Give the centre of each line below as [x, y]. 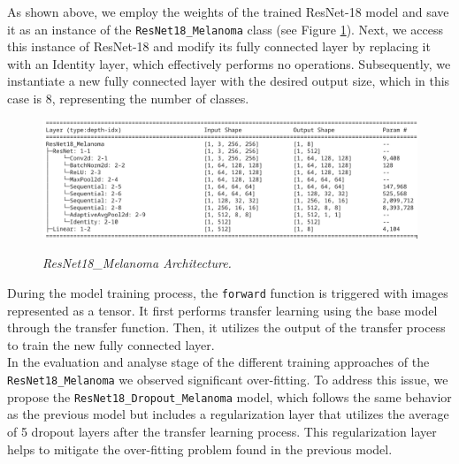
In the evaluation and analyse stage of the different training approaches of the [218, 362]
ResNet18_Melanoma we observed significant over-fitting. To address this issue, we [228, 379]
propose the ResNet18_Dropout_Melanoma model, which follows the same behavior [229, 396]
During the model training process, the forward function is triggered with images [228, 292]
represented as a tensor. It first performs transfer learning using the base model [222, 310]
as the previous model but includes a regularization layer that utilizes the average [228, 414]
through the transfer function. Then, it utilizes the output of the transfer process [226, 327]
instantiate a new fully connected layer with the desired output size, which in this [229, 81]
